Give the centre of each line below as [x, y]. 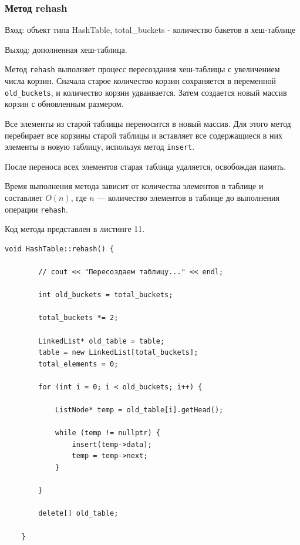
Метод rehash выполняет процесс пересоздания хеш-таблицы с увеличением [142, 69]
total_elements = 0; [78, 364]
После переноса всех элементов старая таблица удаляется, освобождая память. [146, 166]
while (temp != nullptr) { [107, 433]
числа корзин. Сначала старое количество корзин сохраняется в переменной [140, 81]
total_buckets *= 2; [78, 318]
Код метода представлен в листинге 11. [75, 229]
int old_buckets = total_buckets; [106, 295]
